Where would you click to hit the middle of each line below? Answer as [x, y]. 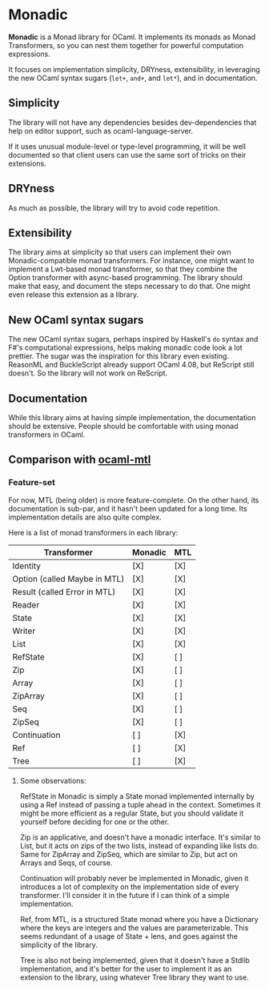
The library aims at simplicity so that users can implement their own [120, 252]
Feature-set [32, 483]
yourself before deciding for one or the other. [94, 821]
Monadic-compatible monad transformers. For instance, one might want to [131, 261]
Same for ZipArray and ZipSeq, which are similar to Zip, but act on [128, 854]
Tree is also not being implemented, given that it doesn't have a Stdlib [135, 960]
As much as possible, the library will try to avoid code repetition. [114, 208]
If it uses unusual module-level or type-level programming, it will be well [127, 146]
